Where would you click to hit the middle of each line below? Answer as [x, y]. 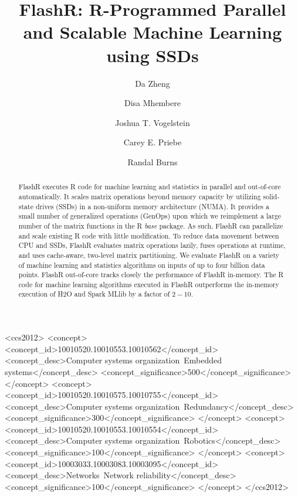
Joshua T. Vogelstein [153, 122]
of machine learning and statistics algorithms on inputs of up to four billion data [142, 265]
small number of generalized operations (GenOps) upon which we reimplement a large [150, 216]
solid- [271, 196]
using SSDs [153, 55]
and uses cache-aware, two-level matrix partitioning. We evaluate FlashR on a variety [149, 255]
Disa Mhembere [153, 103]
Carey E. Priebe [153, 142]
